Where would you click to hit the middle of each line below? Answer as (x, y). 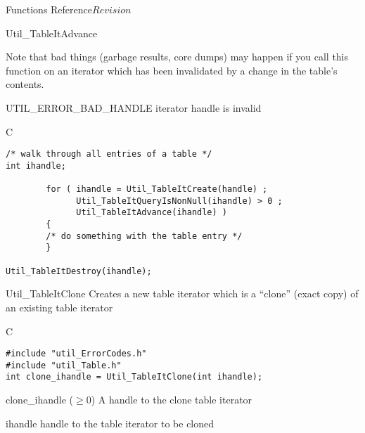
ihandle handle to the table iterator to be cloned (110, 423)
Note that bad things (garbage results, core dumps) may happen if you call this (177, 57)
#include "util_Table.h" (64, 365)
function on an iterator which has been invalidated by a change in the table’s (172, 70)
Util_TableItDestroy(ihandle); (79, 271)
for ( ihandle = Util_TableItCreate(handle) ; (157, 189)
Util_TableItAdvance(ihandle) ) (152, 213)
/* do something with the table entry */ (144, 236)
